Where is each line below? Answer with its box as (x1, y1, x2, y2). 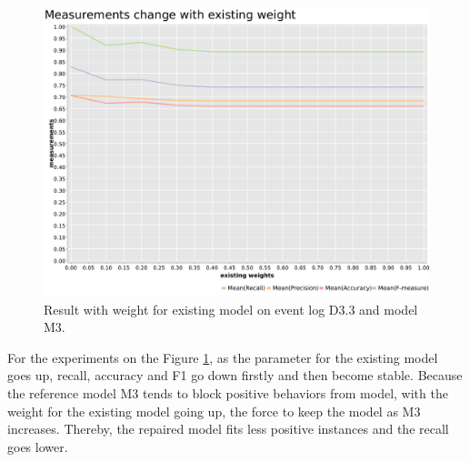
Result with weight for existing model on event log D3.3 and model (44, 299, 418, 318)
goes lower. (7, 437, 68, 456)
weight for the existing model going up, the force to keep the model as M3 (7, 401, 421, 420)
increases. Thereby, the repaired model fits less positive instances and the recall (7, 419, 449, 438)
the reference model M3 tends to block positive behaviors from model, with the (7, 383, 448, 402)
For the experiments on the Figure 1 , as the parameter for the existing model (7, 347, 438, 367)
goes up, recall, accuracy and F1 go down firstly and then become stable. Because (7, 366, 463, 385)
